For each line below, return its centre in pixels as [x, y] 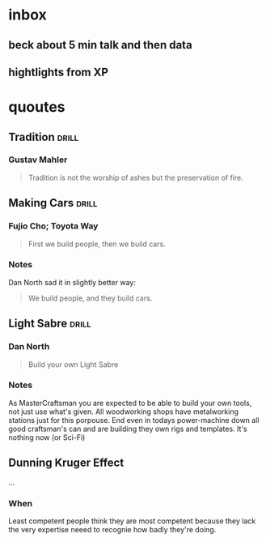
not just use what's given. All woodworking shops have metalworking [124, 412]
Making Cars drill [53, 203]
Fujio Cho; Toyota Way [53, 226]
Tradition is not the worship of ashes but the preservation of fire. [136, 177]
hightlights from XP [59, 72]
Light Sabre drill [50, 324]
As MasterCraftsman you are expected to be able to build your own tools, [130, 403]
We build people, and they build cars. [90, 298]
